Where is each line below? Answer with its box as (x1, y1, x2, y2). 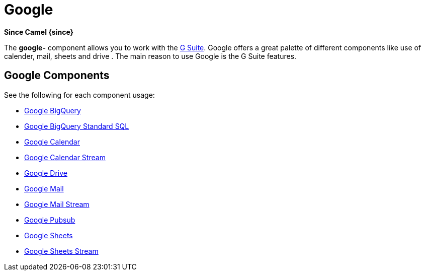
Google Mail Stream (24, 199, 90, 209)
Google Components (4, 69, 110, 82)
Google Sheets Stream (24, 246, 99, 255)
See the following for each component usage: (4, 90, 155, 99)
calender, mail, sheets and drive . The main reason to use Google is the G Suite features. (4, 51, 297, 60)
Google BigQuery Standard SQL (24, 121, 129, 130)
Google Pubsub (24, 215, 75, 224)
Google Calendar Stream (24, 153, 106, 162)
